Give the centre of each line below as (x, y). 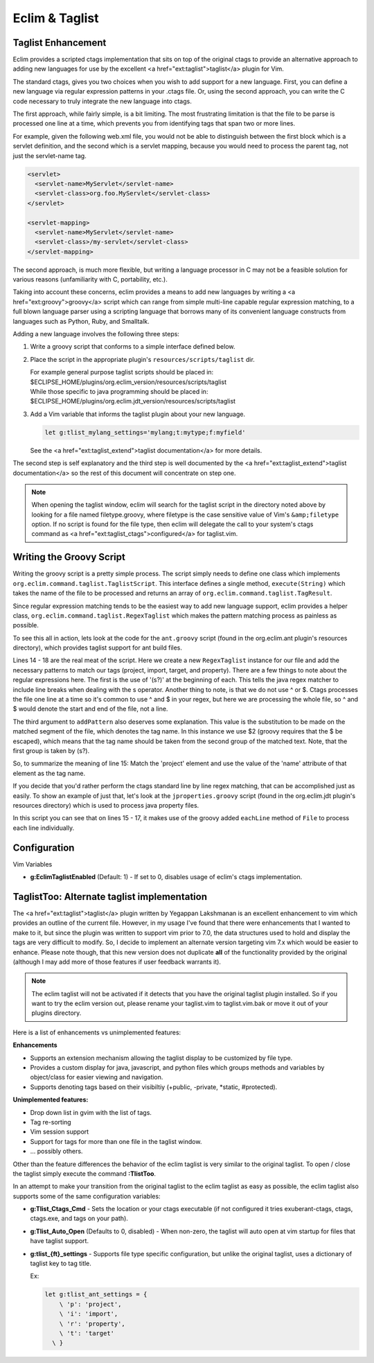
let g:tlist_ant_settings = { (96, 1294)
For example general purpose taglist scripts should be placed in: (122, 372)
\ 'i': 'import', (89, 1314)
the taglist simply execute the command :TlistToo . (84, 1173)
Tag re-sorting (51, 1122)
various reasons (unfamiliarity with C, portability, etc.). (90, 279)
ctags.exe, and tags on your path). (79, 1218)
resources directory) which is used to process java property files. (106, 805)
